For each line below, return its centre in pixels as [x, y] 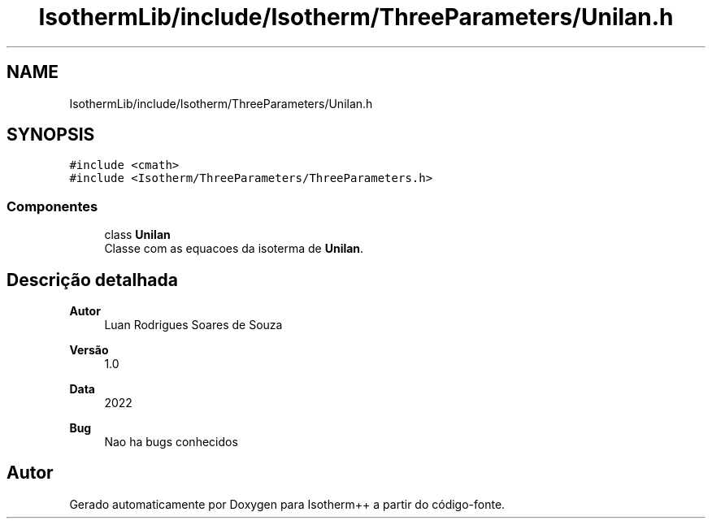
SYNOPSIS [51, 135]
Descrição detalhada [92, 280]
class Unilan [137, 235]
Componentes [52, 206]
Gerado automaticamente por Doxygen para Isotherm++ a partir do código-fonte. [287, 504]
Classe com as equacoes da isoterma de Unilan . [234, 249]
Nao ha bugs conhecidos [171, 442]
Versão [89, 350]
